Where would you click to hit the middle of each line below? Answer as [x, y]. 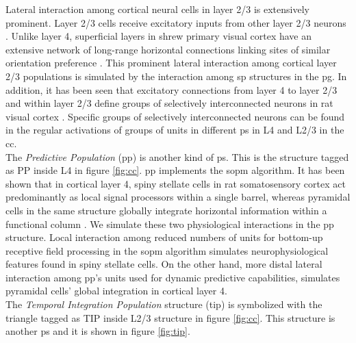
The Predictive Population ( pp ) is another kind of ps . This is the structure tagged [177, 156]
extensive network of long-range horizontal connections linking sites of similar [168, 49]
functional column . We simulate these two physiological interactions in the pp [170, 224]
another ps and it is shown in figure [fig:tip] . [98, 331]
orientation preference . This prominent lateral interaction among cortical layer [171, 63]
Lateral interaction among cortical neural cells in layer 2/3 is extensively [157, 9]
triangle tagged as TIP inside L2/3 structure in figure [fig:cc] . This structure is [170, 317]
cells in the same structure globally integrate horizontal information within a [166, 210]
